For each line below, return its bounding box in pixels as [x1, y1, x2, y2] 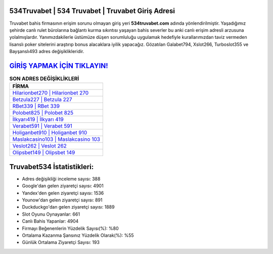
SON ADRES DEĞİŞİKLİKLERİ [9, 75, 79, 82]
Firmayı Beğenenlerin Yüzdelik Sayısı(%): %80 [22, 225, 119, 231]
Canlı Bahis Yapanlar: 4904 [22, 218, 79, 224]
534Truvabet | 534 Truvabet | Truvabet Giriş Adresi [9, 7, 175, 15]
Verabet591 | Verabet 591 [12, 123, 73, 130]
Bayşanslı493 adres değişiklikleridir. [9, 48, 84, 55]
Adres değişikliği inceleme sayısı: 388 [22, 176, 101, 182]
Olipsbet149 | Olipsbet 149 [12, 149, 75, 156]
